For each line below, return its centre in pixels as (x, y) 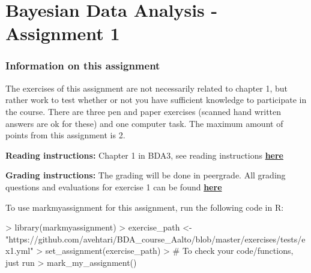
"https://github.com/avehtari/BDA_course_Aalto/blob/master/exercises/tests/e (155, 239)
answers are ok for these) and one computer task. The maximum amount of (144, 123)
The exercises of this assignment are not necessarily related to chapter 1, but (147, 88)
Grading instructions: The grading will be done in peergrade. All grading (146, 175)
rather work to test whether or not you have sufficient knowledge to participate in (156, 100)
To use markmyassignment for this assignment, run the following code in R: (145, 207)
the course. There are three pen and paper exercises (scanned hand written (143, 111)
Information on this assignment (83, 66)
